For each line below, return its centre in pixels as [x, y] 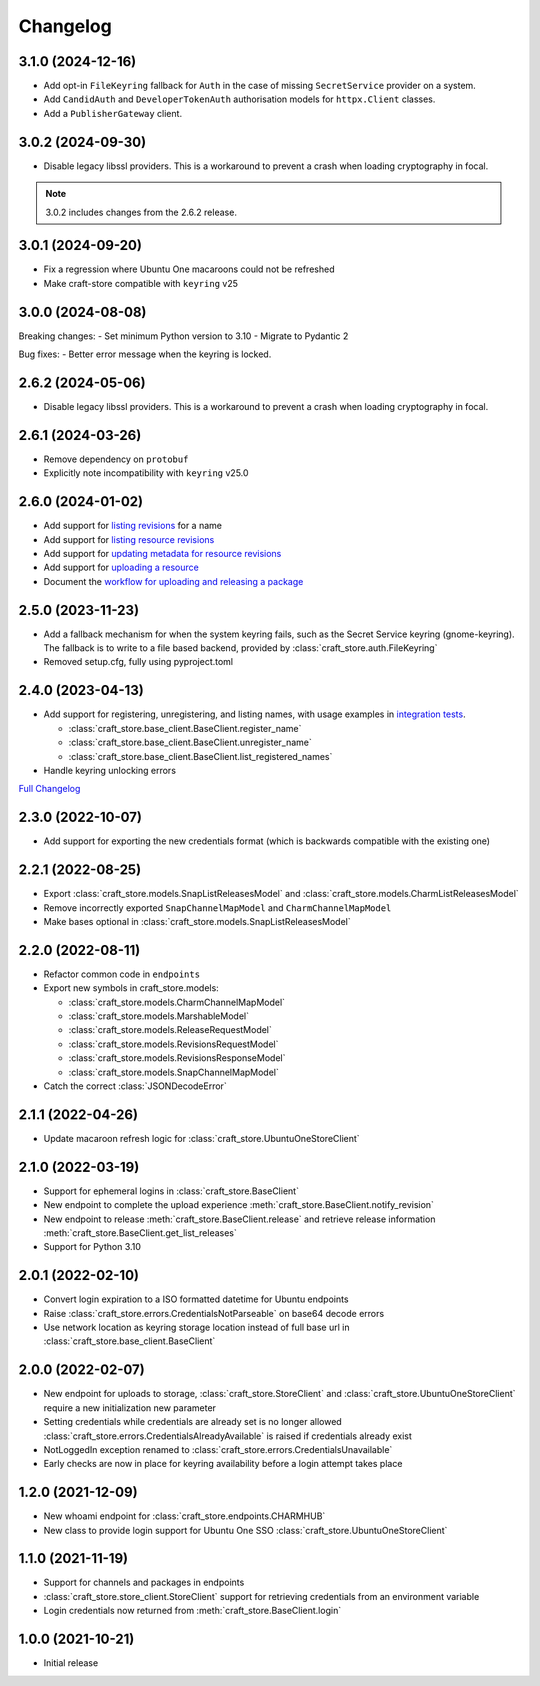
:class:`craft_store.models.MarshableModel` [159, 1016]
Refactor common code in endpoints [121, 974]
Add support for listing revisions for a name [132, 526]
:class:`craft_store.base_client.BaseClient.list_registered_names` [200, 756]
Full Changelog [49, 789]
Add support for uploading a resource [121, 567]
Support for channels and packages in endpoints [144, 1582]
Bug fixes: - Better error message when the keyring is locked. [145, 354]
